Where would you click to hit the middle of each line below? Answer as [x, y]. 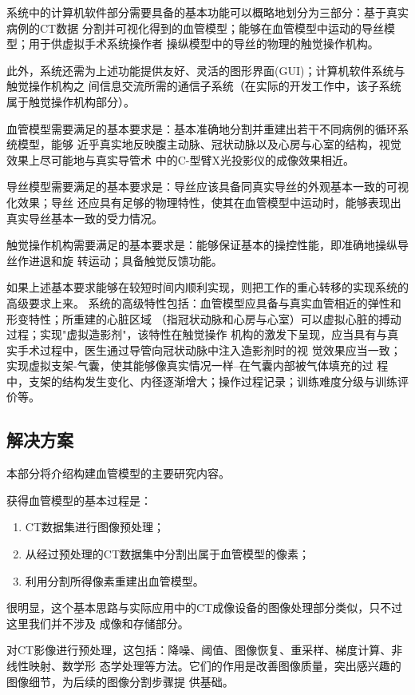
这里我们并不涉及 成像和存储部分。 [98, 623]
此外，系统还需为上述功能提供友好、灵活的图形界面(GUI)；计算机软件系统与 [206, 70]
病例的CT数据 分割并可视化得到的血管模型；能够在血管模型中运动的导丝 [195, 28]
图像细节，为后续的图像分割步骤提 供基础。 [120, 681]
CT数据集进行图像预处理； [95, 527]
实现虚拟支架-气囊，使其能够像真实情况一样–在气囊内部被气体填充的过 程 [198, 365]
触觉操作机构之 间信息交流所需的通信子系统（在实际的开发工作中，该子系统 [204, 86]
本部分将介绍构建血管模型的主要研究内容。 [118, 473]
